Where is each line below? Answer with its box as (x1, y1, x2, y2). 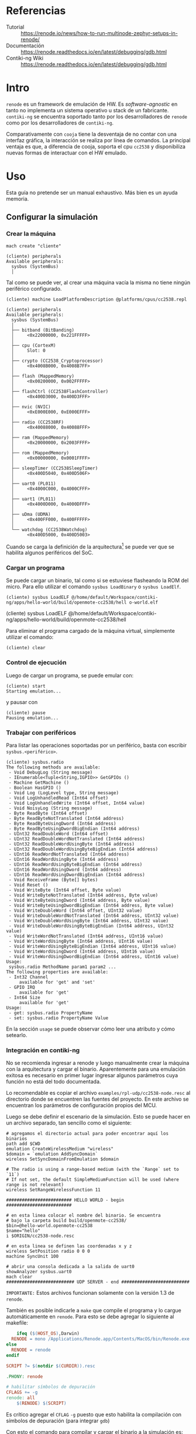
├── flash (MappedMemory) (11, 373, 75, 379)
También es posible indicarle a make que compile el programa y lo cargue (6, 1307, 181, 1314)
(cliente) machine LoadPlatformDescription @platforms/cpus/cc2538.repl (6, 297, 187, 302)
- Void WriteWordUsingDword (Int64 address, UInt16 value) (8, 949, 156, 954)
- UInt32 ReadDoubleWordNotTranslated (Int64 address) (8, 836, 145, 842)
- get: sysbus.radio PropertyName (8, 1010, 93, 1016)
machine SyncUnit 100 (6, 1253, 59, 1260)
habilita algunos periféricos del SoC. (6, 549, 94, 556)
